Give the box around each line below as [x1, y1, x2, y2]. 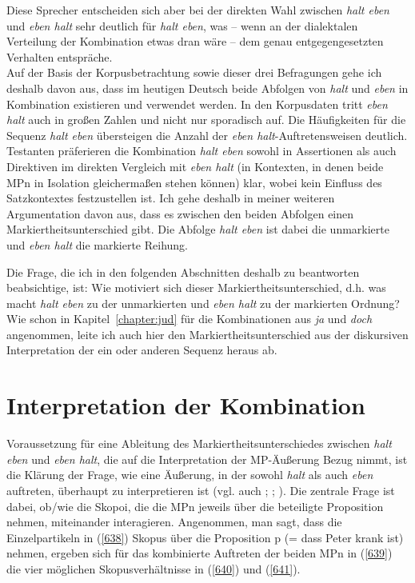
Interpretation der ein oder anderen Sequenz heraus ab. [6, 341, 277, 358]
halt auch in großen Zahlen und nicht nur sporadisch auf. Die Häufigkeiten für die [6, 111, 406, 128]
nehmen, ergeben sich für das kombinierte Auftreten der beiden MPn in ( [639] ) [6, 545, 393, 561]
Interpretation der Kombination [6, 389, 365, 421]
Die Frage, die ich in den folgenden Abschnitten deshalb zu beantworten [6, 263, 360, 280]
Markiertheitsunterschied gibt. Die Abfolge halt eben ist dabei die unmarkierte [6, 221, 389, 238]
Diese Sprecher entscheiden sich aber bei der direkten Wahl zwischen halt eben [6, 2, 389, 18]
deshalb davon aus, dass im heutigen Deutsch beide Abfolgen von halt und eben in [6, 79, 409, 96]
